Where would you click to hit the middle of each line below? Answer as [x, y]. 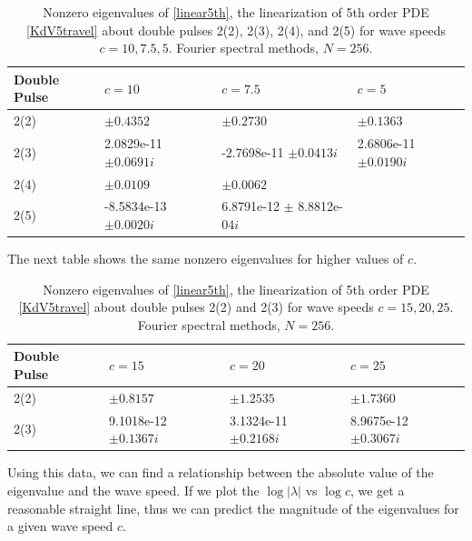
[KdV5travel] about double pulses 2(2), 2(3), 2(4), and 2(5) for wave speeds [236, 30]
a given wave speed [60, 526]
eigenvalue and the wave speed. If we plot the [133, 490]
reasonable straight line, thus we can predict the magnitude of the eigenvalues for [233, 508]
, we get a [377, 490]
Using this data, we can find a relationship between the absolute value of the [221, 472]
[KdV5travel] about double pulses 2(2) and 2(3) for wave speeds [196, 307]
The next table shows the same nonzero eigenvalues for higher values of [206, 259]
